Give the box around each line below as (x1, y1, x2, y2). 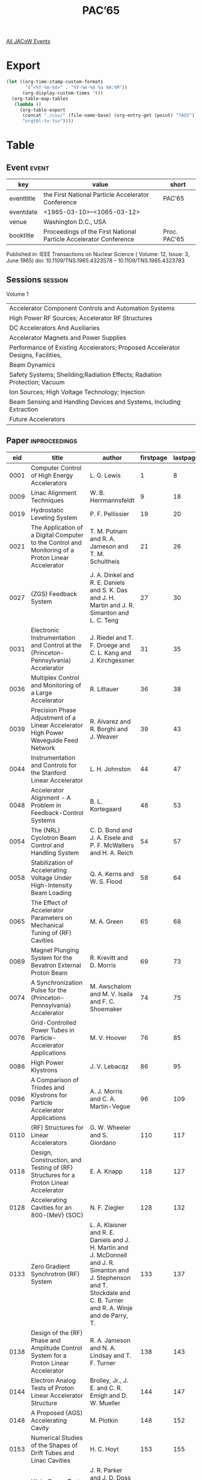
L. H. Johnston (90, 764, 131, 773)
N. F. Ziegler (90, 1203, 124, 1211)
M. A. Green (90, 917, 124, 926)
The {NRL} (31, 825, 60, 834)
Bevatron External (31, 961, 81, 969)
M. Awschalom (90, 982, 132, 990)
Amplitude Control (31, 1344, 82, 1352)
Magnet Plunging (31, 946, 79, 954)
